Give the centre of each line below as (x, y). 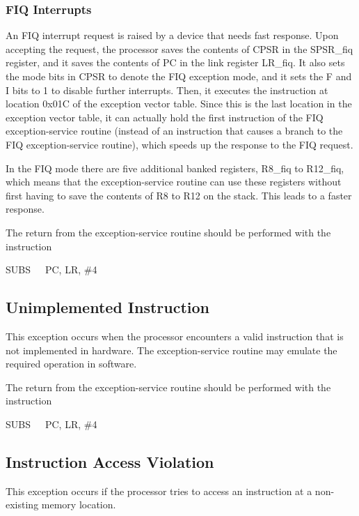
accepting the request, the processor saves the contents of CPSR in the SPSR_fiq (179, 48)
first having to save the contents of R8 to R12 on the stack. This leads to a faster (179, 195)
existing (22, 504)
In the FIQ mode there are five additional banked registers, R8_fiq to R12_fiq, (175, 168)
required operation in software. (71, 364)
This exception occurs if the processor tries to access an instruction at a (159, 491)
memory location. (79, 504)
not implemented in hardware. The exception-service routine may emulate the (171, 350)
